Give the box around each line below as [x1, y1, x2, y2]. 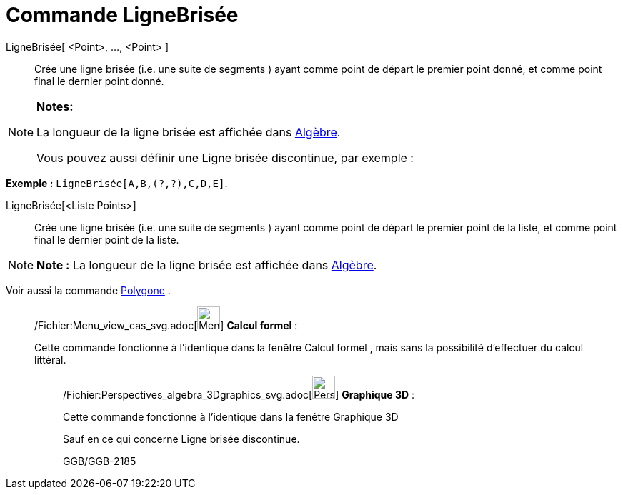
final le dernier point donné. [34, 74, 164, 87]
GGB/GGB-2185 [63, 454, 136, 467]
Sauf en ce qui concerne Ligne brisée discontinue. [63, 432, 300, 445]
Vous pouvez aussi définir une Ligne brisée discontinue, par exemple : [36, 150, 414, 165]
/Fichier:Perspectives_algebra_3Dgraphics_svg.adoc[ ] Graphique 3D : [63, 388, 415, 401]
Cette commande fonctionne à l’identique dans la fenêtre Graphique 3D [63, 410, 399, 423]
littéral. [34, 353, 66, 366]
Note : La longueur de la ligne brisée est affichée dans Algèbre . [36, 257, 377, 272]
